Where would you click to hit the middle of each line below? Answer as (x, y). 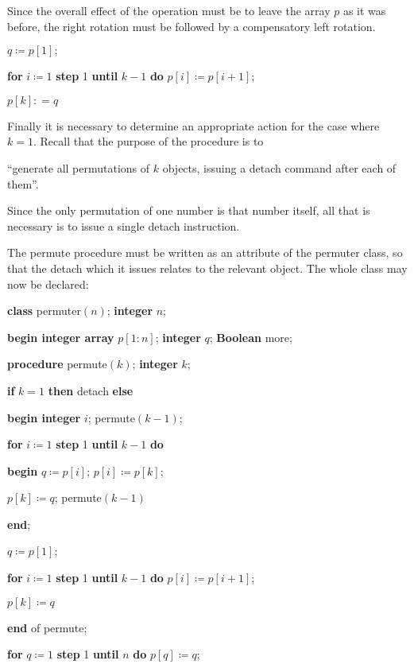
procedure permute (57, 364)
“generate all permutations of (79, 167)
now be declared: (48, 284)
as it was (364, 10)
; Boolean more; (251, 337)
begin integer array (61, 337)
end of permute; (47, 627)
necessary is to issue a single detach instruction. (124, 225)
